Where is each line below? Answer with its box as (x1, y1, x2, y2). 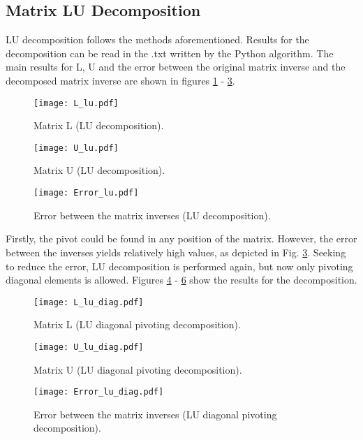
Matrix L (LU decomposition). (34, 118, 164, 133)
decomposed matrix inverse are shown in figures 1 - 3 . (6, 73, 235, 87)
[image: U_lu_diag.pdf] (34, 342, 144, 352)
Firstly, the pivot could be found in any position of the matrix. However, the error (6, 231, 357, 246)
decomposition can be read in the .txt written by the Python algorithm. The (6, 45, 334, 60)
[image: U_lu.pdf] (34, 142, 119, 153)
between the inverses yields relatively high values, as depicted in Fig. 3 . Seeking (6, 244, 346, 259)
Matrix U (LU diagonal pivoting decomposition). (34, 362, 242, 376)
